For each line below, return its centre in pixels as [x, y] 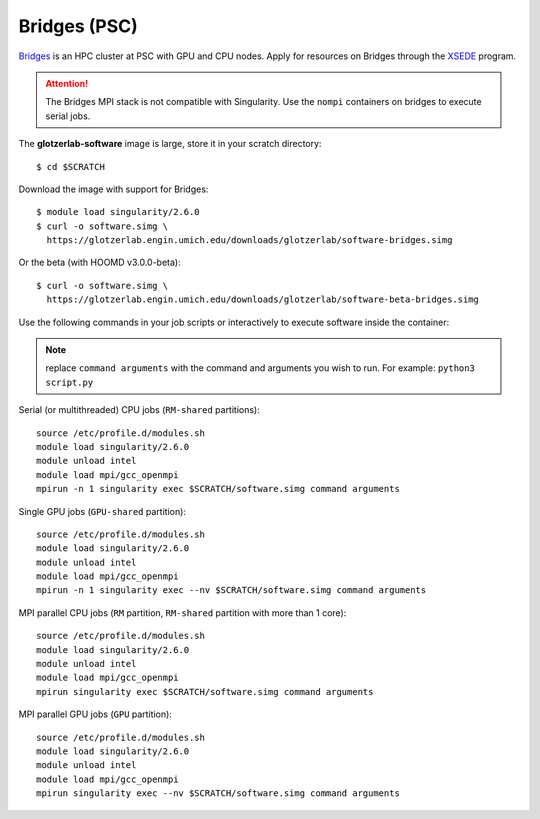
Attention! [67, 83]
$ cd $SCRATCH [70, 166]
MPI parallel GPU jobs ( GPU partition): [95, 714]
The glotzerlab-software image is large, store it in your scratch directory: [170, 144]
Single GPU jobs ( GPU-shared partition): [102, 511]
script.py [69, 382]
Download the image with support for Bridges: [113, 189]
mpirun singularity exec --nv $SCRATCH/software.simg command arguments [218, 793]
